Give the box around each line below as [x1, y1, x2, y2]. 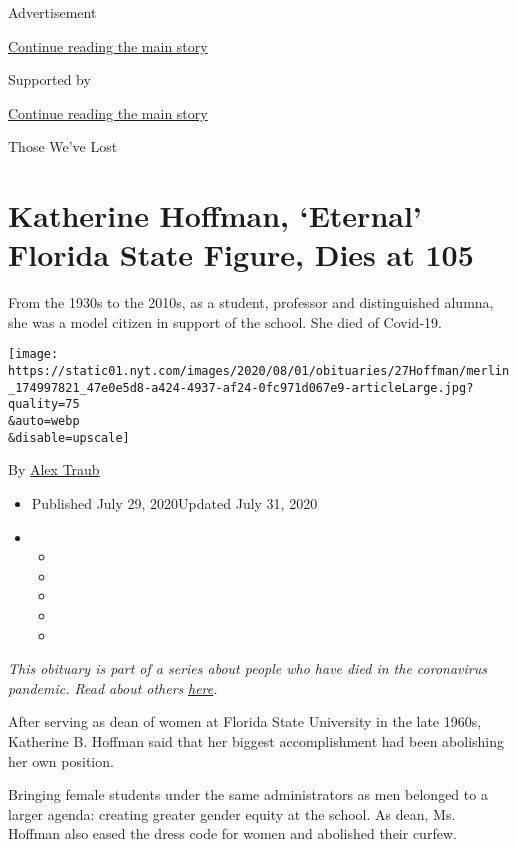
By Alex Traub [8, 459, 100, 480]
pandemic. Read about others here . [8, 677, 218, 698]
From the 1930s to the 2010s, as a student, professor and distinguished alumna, [8, 292, 494, 313]
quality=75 [8, 397, 80, 412]
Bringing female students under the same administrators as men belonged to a [8, 784, 488, 805]
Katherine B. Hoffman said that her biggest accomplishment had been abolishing [8, 730, 505, 751]
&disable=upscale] [8, 430, 130, 445]
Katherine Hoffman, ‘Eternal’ [8, 195, 422, 236]
